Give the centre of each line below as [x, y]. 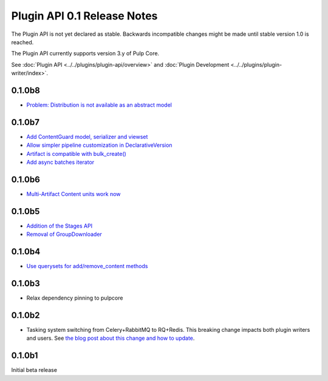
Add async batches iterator [60, 162]
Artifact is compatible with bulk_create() [77, 153]
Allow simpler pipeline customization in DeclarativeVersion [99, 145]
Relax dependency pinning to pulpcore [75, 298]
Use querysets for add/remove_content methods [87, 266]
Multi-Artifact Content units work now [73, 194]
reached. [22, 42]
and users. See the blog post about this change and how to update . [111, 338]
